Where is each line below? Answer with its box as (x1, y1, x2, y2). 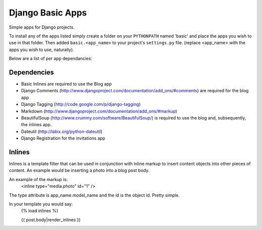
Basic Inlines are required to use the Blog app (21, 81, 112, 87)
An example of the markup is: (9, 176, 68, 182)
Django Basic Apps (9, 7, 87, 18)
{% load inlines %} (21, 208, 58, 214)
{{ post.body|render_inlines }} (21, 216, 81, 223)
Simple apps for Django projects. (9, 24, 75, 30)
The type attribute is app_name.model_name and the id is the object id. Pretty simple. (9, 192, 180, 198)
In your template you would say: (9, 201, 73, 207)
